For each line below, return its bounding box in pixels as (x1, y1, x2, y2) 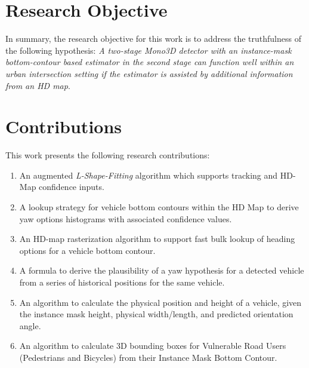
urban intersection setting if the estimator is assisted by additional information (5, 67, 293, 79)
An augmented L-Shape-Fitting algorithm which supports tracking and (19, 168, 278, 181)
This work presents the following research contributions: (5, 149, 210, 161)
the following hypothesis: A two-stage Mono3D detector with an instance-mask (5, 44, 292, 56)
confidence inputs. (39, 180, 104, 193)
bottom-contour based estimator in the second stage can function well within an (5, 56, 294, 68)
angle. (19, 319, 41, 332)
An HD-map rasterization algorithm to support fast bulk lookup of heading (19, 232, 295, 245)
